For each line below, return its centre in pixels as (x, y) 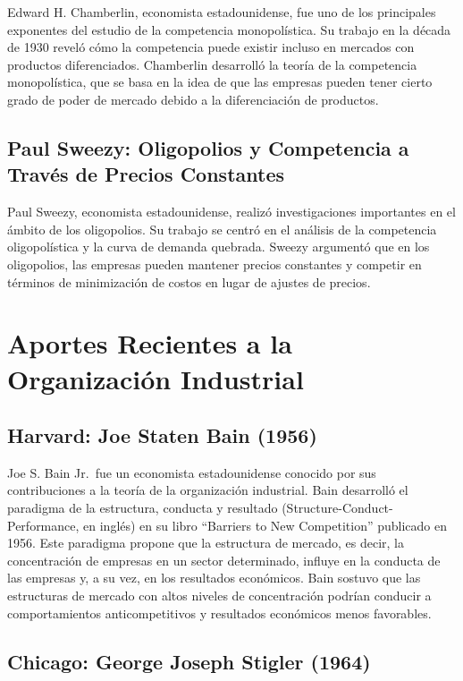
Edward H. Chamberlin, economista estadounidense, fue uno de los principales (222, 12)
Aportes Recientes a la (150, 343)
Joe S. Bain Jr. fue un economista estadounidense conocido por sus (192, 472)
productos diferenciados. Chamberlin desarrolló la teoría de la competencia (212, 64)
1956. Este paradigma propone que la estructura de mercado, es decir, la (206, 543)
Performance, (43, 525)
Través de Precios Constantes (146, 174)
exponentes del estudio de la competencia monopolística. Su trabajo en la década (229, 29)
